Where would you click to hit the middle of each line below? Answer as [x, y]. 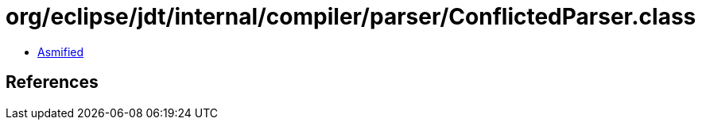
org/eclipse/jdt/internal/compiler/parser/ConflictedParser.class [351, 17]
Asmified [61, 52]
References [52, 82]
